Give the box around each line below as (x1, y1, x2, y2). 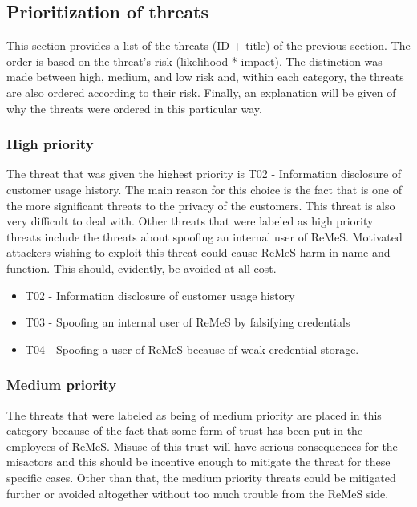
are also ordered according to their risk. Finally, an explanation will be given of (6, 83, 396, 100)
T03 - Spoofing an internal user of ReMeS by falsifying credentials (25, 314, 350, 331)
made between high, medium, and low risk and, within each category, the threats (6, 68, 404, 85)
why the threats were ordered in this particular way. (6, 99, 262, 116)
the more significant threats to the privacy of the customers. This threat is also (6, 197, 395, 213)
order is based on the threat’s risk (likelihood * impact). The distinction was (6, 52, 383, 69)
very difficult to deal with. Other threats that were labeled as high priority (6, 213, 374, 229)
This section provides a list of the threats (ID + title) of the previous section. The (6, 37, 411, 54)
